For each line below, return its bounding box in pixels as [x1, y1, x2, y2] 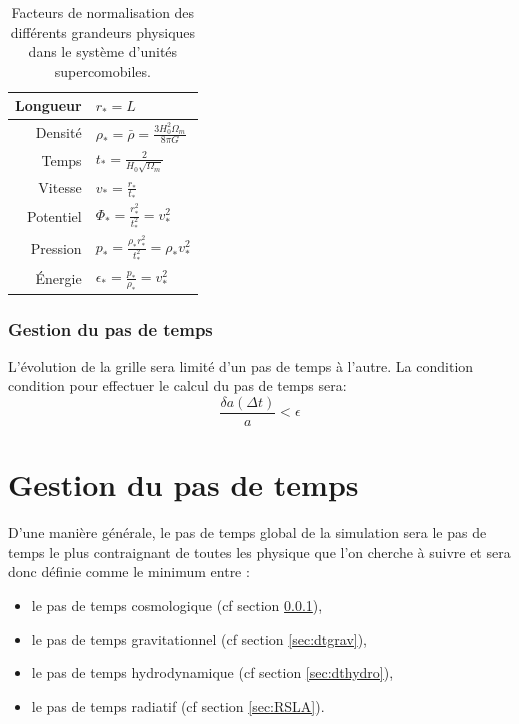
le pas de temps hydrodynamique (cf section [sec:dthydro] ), [31, 662, 394, 683]
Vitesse [38, 176, 82, 197]
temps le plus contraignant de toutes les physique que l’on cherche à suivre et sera [8, 541, 511, 562]
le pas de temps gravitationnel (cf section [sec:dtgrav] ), [31, 628, 368, 649]
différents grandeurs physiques [10, 21, 196, 42]
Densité [35, 121, 82, 142]
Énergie [35, 267, 82, 288]
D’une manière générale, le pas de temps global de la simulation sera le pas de [8, 522, 487, 543]
